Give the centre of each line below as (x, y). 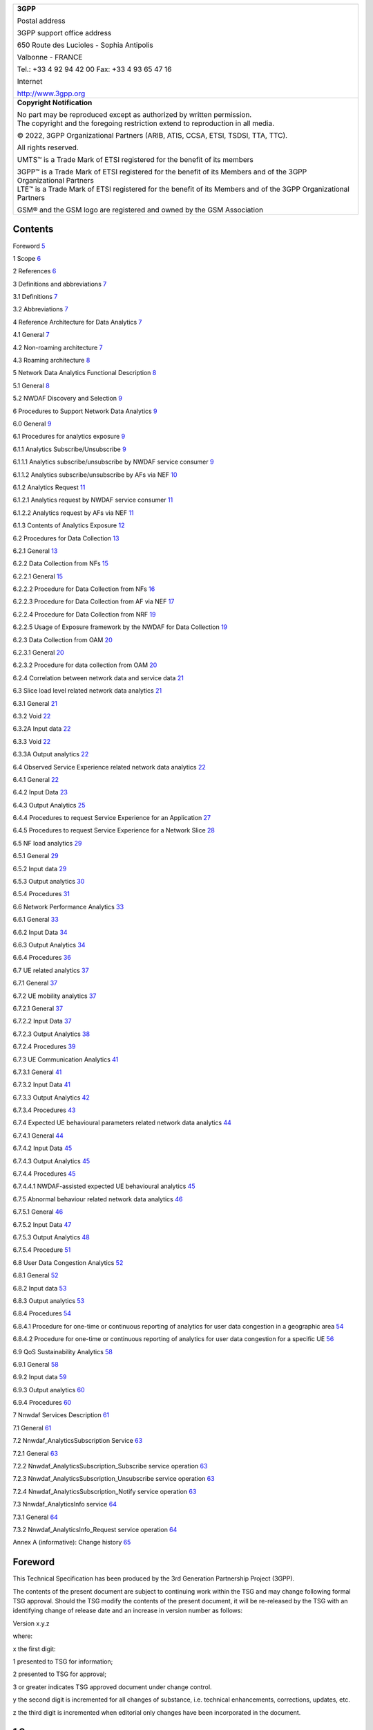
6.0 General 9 (32, 424)
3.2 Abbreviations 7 (40, 309)
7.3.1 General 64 (35, 1517)
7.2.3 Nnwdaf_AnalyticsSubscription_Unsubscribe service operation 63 (114, 1479)
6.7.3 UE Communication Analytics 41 (66, 1059)
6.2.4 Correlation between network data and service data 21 (98, 677)
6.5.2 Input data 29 (40, 868)
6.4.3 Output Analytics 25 (49, 805)
